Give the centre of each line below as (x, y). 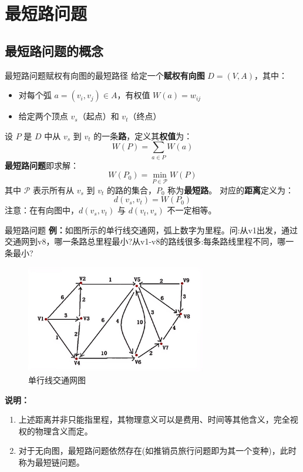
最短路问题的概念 (54, 50)
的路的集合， (131, 190)
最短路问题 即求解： (42, 165)
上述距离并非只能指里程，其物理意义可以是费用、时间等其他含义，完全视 (158, 419)
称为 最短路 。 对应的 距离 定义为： (231, 190)
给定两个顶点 (43, 116)
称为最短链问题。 (51, 462)
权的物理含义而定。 (55, 431)
